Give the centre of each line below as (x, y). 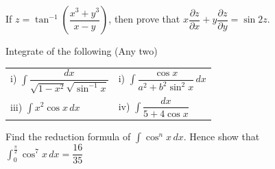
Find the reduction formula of (68, 136)
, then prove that (144, 18)
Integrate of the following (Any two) (82, 51)
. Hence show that (222, 136)
